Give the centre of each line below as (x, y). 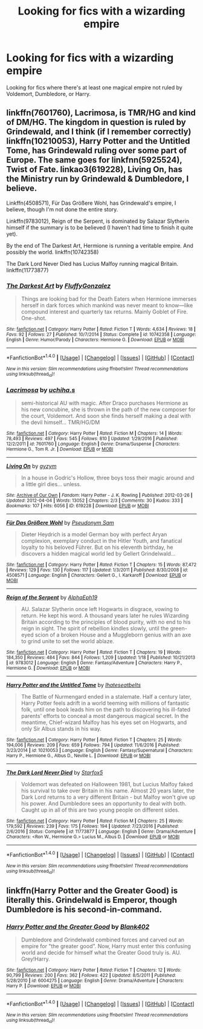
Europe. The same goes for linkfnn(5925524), (94, 160)
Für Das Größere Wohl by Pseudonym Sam (60, 523)
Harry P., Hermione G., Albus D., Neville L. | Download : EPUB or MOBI (79, 756)
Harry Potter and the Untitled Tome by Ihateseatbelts (73, 685)
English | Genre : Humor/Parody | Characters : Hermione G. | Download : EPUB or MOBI (95, 340)
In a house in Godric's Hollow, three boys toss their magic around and (108, 478)
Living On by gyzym (31, 466)
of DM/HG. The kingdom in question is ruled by (96, 122)
